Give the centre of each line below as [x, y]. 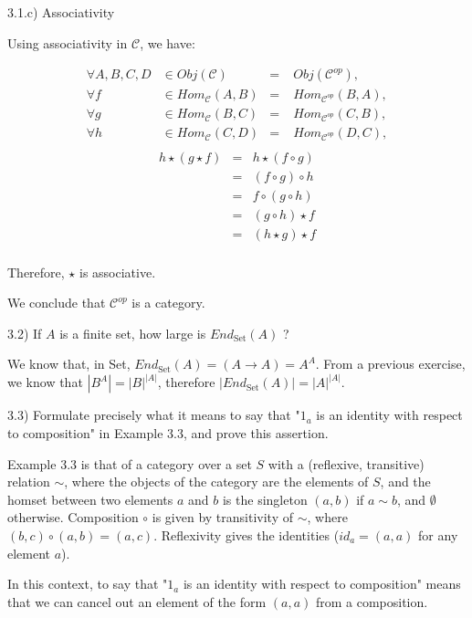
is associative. [118, 272]
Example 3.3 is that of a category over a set [130, 463]
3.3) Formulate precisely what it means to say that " [154, 415]
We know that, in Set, [69, 364]
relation [29, 482]
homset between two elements [90, 499]
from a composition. [372, 601]
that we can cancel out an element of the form [137, 601]
